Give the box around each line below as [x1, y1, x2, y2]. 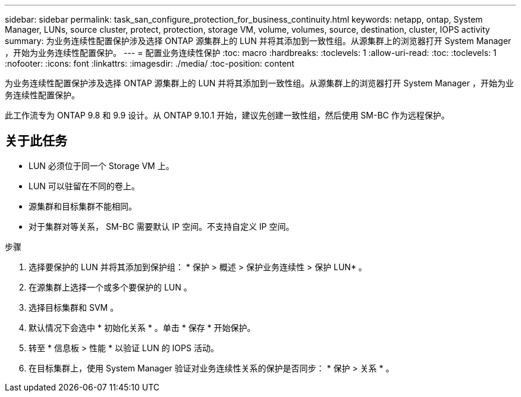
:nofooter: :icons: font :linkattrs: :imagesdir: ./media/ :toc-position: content [5, 58, 294, 68]
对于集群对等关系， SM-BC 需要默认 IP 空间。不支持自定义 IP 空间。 [29, 221, 294, 232]
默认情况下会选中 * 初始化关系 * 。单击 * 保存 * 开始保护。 [29, 322, 256, 333]
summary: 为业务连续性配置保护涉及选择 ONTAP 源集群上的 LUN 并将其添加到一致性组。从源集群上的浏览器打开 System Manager [5, 36, 511, 46]
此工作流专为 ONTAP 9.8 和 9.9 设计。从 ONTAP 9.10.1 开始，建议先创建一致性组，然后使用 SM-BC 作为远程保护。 [5, 110, 450, 120]
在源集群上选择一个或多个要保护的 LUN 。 [29, 282, 192, 292]
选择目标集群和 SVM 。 [29, 302, 119, 312]
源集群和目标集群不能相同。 [29, 201, 137, 211]
